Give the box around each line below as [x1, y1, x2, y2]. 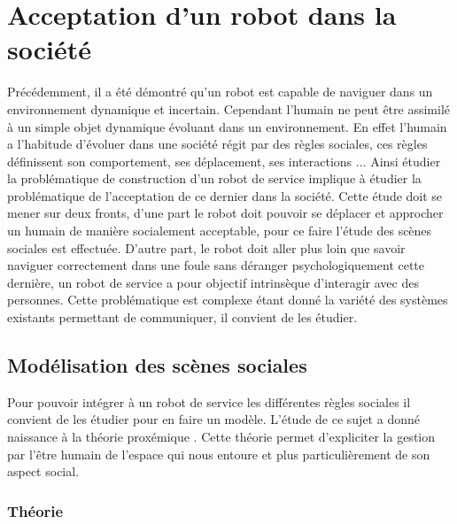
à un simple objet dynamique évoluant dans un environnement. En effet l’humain [7, 117, 447, 135]
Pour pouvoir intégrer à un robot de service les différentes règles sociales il [7, 392, 411, 411]
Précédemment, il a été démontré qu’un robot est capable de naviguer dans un [7, 82, 433, 101]
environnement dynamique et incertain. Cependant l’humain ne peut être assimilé [7, 99, 451, 118]
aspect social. [7, 462, 80, 481]
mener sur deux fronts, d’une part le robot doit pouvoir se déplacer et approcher [7, 204, 444, 222]
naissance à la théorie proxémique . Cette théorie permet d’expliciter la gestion [7, 428, 436, 446]
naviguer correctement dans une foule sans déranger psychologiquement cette [7, 256, 425, 274]
